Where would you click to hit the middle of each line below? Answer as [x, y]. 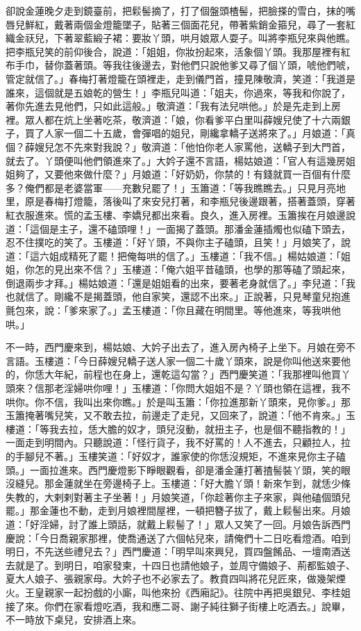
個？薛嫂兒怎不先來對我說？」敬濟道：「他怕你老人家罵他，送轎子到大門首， [178, 146]
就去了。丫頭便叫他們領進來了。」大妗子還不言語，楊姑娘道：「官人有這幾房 [176, 160]
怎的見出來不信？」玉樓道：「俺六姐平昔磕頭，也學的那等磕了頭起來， [192, 269]
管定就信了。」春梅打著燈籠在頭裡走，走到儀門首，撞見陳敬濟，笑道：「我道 [176, 78]
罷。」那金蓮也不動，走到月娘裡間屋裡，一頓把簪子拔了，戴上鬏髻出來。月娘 [178, 510]
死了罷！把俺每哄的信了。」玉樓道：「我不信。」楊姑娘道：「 [209, 255]
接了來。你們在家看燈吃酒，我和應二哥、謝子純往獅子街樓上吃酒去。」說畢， [178, 606]
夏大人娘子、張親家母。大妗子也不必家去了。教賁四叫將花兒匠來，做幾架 [171, 579]
